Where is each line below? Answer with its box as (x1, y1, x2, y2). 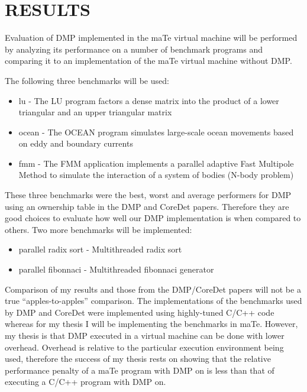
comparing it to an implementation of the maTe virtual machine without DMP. (5, 54, 292, 67)
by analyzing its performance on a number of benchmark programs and (5, 43, 263, 55)
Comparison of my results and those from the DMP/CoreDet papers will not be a (5, 283, 301, 295)
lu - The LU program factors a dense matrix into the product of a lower (18, 94, 279, 106)
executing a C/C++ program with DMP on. (5, 375, 166, 388)
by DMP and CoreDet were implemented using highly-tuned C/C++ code (5, 306, 274, 318)
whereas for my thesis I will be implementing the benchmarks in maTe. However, (5, 318, 298, 330)
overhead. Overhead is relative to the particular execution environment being (5, 341, 284, 353)
